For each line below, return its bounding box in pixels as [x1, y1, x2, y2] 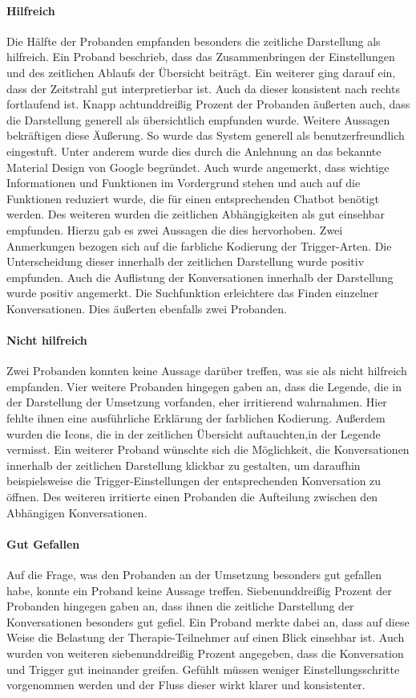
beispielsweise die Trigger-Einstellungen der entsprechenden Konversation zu [6, 472, 382, 489]
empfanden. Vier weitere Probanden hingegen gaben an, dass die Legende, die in [6, 378, 402, 394]
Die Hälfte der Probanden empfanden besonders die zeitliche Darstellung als [6, 32, 381, 49]
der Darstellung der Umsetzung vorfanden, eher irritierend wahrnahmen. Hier [6, 394, 387, 410]
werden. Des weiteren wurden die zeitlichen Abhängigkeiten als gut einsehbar [6, 206, 385, 222]
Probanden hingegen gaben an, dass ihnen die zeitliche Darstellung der [6, 598, 354, 614]
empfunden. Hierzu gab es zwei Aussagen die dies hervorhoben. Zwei [6, 221, 343, 238]
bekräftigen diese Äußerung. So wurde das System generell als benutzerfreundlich [6, 127, 405, 144]
